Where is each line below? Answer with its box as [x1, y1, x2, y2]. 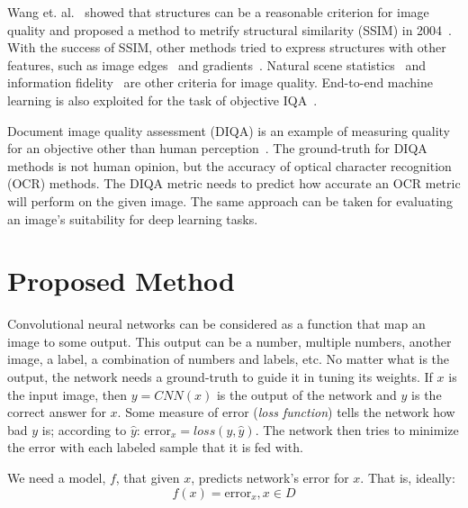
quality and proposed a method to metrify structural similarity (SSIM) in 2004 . [7, 20, 453, 39]
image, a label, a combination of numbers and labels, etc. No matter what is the [7, 349, 450, 368]
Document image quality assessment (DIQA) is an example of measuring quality [7, 121, 451, 140]
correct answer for [7, 403, 106, 422]
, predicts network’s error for [191, 468, 349, 486]
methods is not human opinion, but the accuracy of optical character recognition [7, 156, 452, 175]
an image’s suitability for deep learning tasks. [7, 209, 258, 228]
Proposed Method [7, 262, 235, 299]
